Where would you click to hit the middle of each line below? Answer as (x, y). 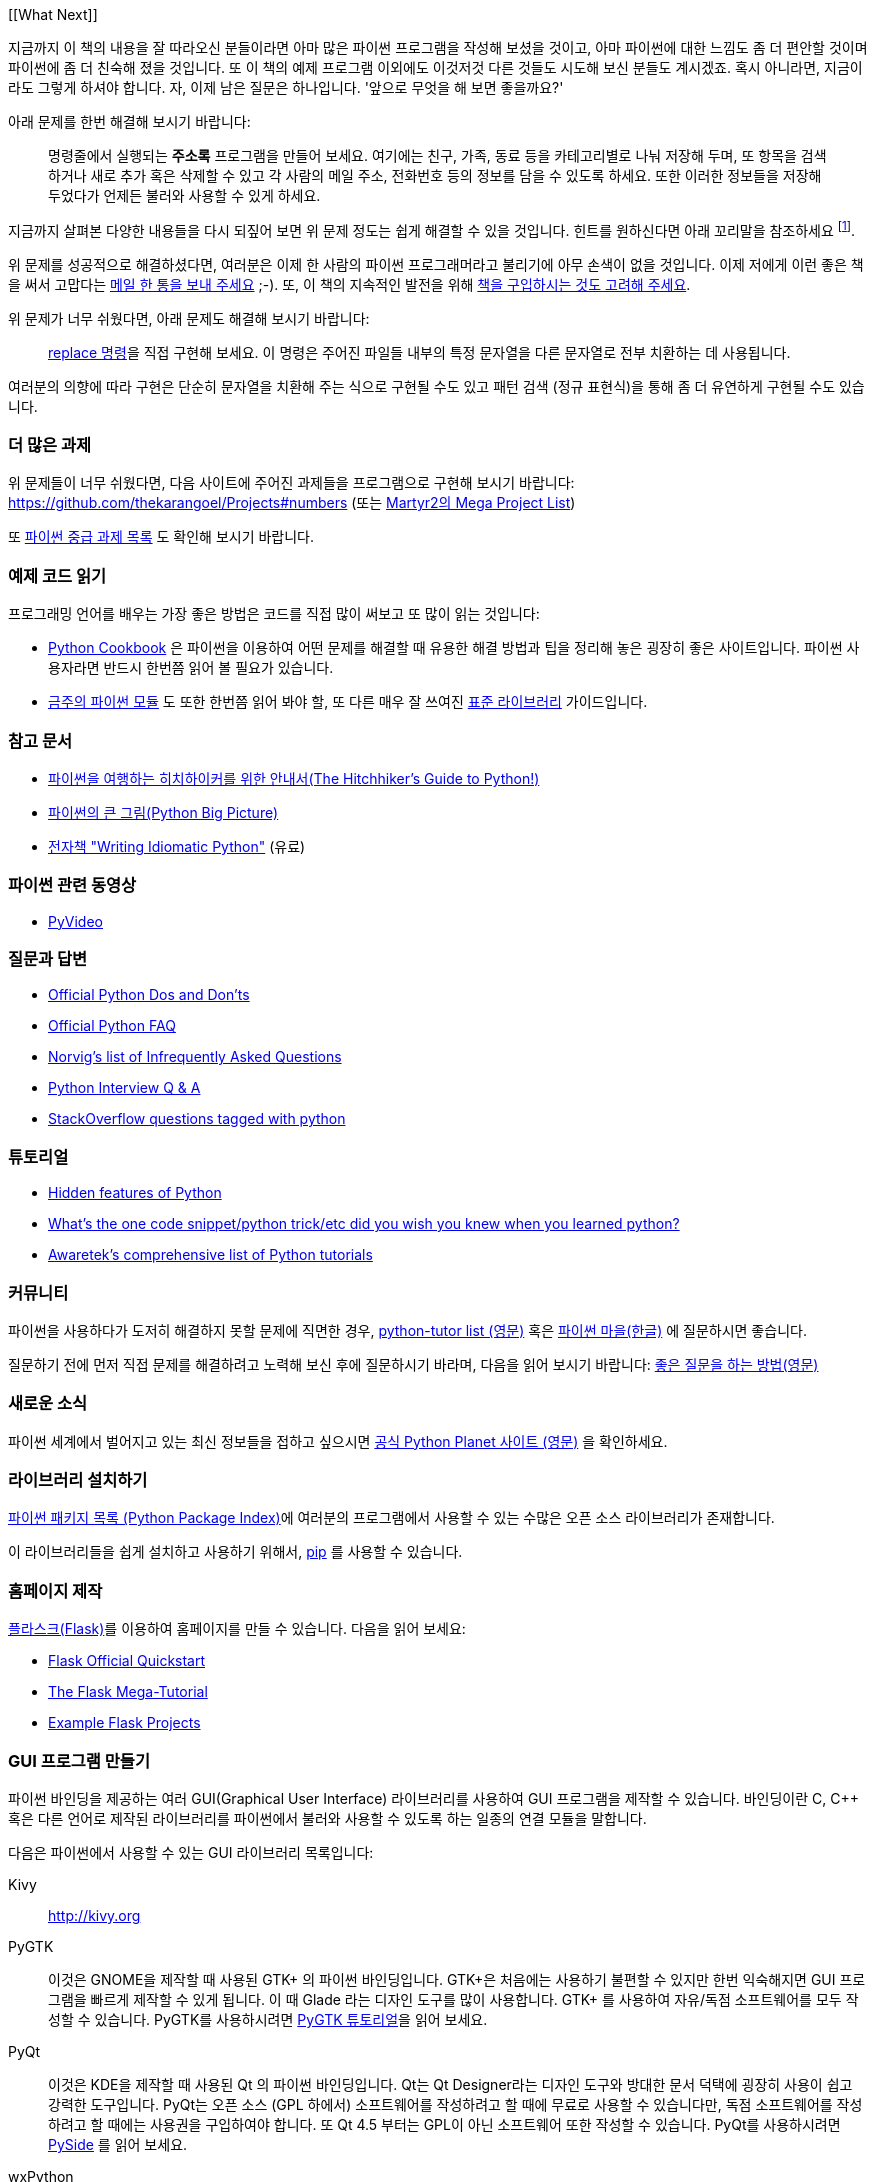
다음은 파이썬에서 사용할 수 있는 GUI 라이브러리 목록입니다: (191, 1852)
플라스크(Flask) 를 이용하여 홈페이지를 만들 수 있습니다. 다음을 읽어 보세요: (237, 1629)
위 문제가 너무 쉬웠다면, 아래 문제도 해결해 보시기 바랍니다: (189, 318)
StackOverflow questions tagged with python (197, 1119)
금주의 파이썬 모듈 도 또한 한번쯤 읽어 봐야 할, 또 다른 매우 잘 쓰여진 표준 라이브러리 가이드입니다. (348, 702)
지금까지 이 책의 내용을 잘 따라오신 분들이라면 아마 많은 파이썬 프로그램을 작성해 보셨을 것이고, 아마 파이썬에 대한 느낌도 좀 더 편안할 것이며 (438, 47)
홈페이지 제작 (55, 1590)
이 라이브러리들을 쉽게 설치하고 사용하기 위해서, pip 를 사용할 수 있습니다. (235, 1552)
